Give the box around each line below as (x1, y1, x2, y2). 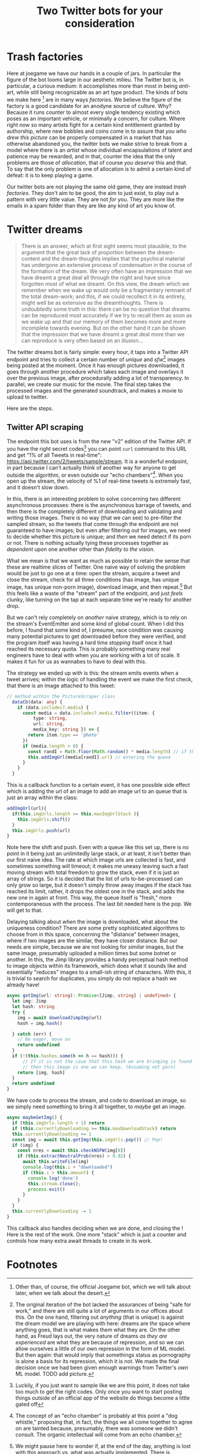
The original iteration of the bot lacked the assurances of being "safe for (15, 1300, 191, 1308)
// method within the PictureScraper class (6, 693, 116, 699)
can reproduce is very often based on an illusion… (21, 337, 143, 344)
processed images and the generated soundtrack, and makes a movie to (6, 387, 183, 394)
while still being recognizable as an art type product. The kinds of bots (16, 88, 188, 95)
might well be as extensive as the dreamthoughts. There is (21, 299, 164, 306)
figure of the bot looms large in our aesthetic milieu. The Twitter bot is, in (6, 76, 184, 83)
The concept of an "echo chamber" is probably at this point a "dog (15, 1412, 178, 1419)
